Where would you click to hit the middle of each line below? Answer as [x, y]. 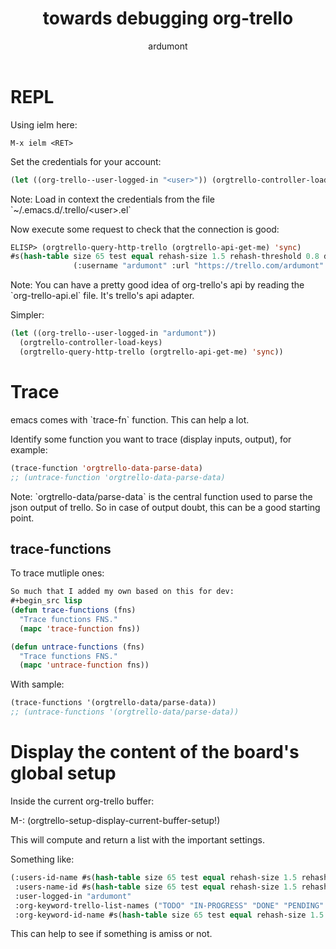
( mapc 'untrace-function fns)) [84, 665]
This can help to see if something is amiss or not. [111, 934]
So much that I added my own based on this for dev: [122, 592]
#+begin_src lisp [46, 601]
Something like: [42, 859]
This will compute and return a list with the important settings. [137, 840]
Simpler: [27, 315]
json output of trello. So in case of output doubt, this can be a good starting [165, 507]
